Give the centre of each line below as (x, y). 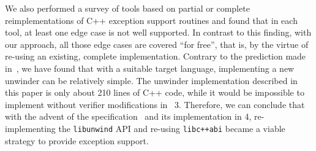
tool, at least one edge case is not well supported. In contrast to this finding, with (158, 32)
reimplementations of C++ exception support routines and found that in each (151, 20)
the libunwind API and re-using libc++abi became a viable (172, 128)
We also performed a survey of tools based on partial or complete (127, 8)
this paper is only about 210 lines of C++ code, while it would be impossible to (155, 92)
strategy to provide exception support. (77, 140)
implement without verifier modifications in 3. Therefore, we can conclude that (155, 104)
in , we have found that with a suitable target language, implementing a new (150, 68)
